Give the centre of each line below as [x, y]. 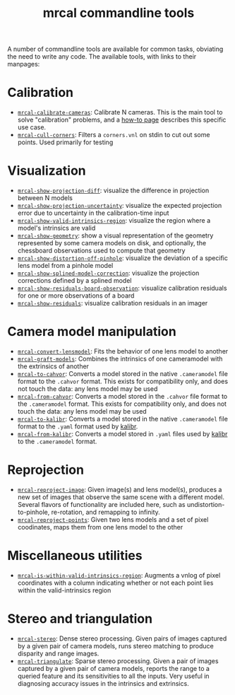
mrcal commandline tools [119, 13]
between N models [45, 198]
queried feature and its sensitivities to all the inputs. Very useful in [113, 676]
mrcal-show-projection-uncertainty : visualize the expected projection [120, 206]
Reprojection [46, 470]
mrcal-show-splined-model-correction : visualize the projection [108, 273]
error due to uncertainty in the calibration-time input [93, 213]
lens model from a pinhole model [65, 266]
